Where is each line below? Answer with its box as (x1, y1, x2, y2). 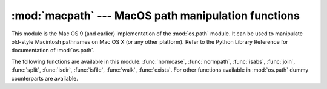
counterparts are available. (11, 75, 78, 82)
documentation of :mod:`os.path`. (11, 47, 95, 54)
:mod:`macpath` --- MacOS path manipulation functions (11, 9, 300, 22)
